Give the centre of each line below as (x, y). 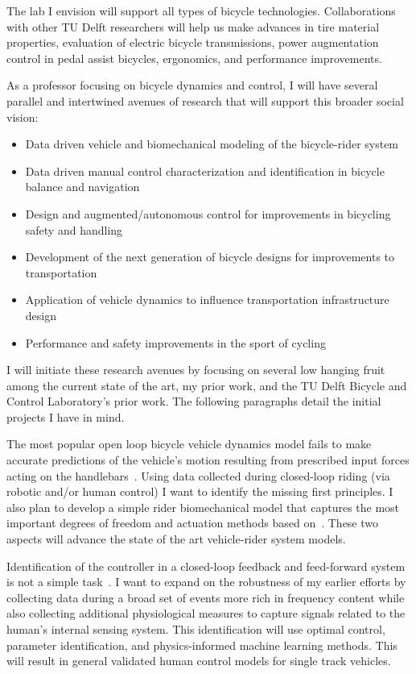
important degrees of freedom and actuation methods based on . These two (193, 523)
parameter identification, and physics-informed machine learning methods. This (202, 645)
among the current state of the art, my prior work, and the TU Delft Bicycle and (207, 385)
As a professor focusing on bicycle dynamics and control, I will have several (192, 85)
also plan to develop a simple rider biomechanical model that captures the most (203, 507)
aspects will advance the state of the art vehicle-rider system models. (176, 539)
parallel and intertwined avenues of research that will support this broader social (205, 100)
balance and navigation (82, 187)
